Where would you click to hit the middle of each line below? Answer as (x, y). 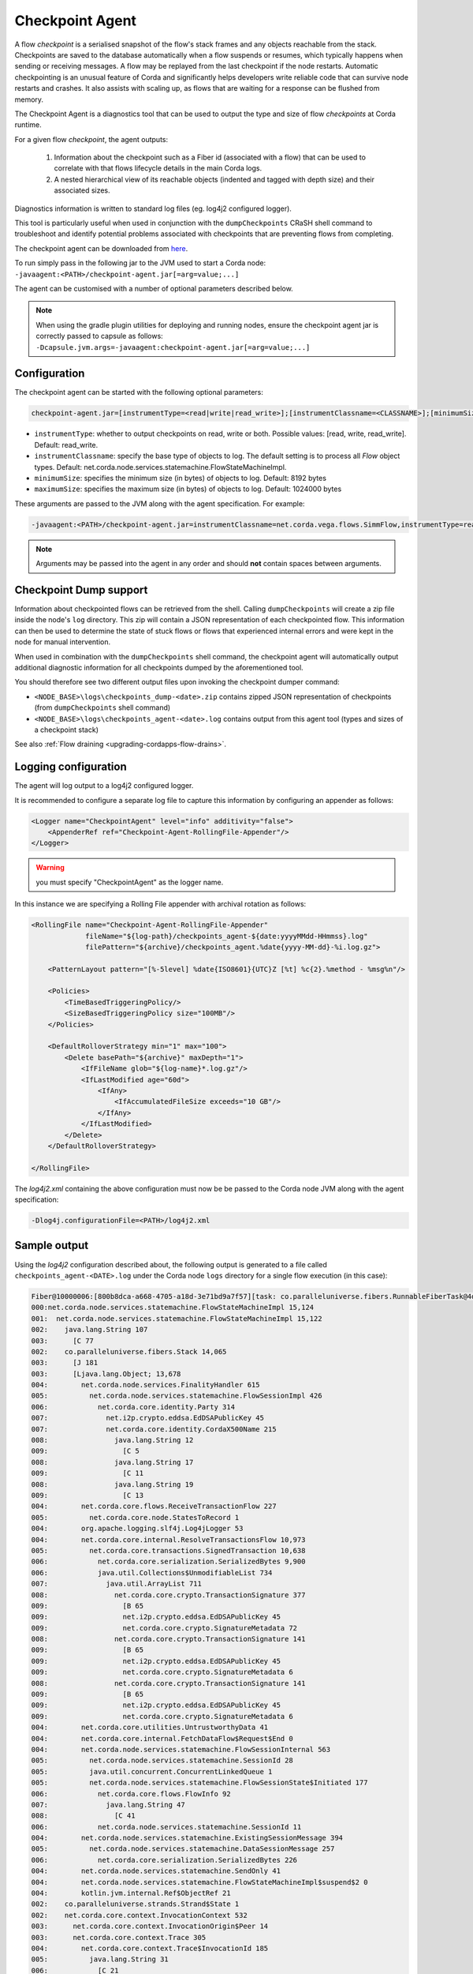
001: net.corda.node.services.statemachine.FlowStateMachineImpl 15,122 (177, 1318)
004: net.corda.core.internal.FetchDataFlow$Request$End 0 (162, 1738)
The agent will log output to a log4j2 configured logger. (104, 786)
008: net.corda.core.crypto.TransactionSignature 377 (168, 1595)
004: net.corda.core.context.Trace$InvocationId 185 (150, 1948)
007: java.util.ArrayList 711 (117, 1584)
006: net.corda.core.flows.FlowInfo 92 (131, 1794)
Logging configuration (71, 767)
